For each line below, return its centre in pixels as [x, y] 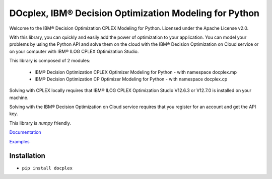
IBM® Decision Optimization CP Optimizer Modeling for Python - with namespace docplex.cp [131, 79]
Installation [27, 156]
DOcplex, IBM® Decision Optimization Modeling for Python [134, 13]
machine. [19, 98]
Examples [19, 141]
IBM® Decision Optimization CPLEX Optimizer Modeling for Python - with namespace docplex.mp [135, 72]
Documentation [25, 132]
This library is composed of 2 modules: [50, 61]
